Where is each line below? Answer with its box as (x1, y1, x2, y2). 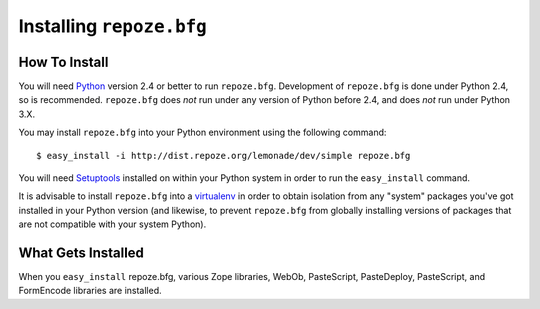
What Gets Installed (18, 245, 145, 261)
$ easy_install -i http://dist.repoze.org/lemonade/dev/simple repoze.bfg (36, 150, 411, 161)
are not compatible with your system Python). (18, 218, 207, 230)
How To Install (18, 53, 109, 70)
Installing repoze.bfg (18, 15, 207, 37)
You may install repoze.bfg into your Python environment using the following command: (18, 126, 387, 139)
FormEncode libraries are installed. (18, 285, 162, 297)
